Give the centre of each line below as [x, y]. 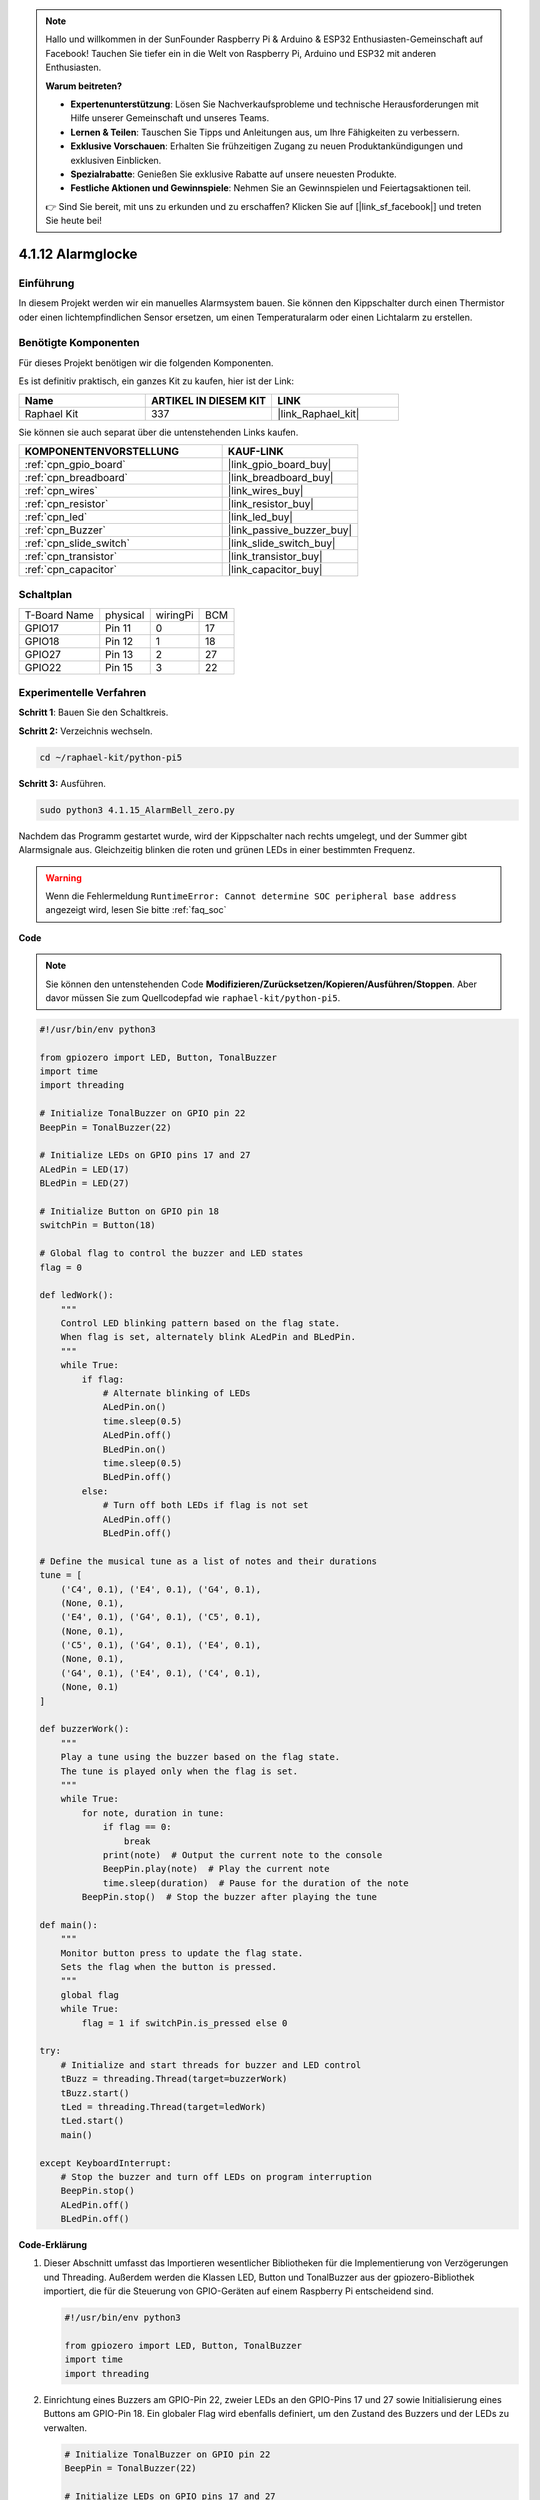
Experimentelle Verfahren [82, 693]
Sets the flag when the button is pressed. [168, 1967]
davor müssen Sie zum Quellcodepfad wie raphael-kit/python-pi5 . [193, 997]
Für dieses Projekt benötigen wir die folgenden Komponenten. [146, 362]
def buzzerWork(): [84, 1729]
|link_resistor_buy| [270, 503]
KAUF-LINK [255, 451]
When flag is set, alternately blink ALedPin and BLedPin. [208, 1337]
